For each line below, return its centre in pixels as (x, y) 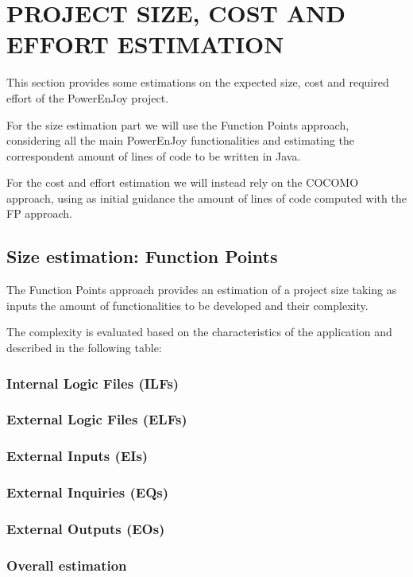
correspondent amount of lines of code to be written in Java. (154, 155)
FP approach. (39, 213)
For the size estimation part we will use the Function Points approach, (178, 124)
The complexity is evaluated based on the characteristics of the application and (199, 332)
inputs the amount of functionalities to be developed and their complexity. (187, 305)
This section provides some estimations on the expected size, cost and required (198, 82)
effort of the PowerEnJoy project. (88, 97)
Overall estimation (67, 565)
